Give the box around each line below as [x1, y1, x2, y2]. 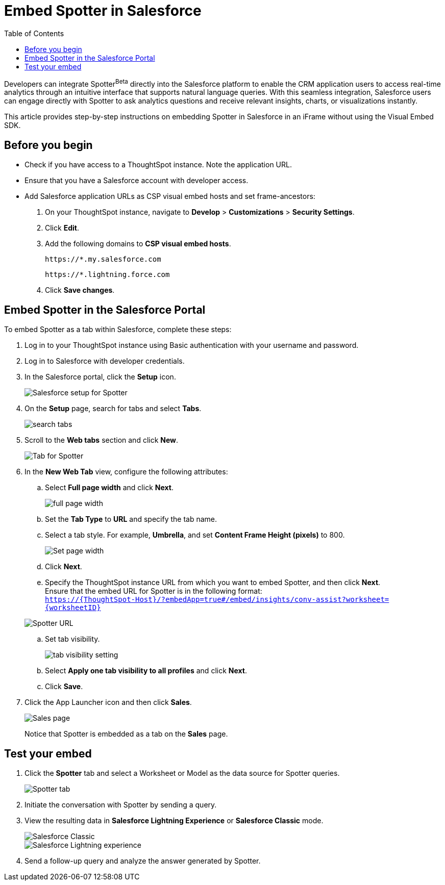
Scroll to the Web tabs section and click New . [24, 436, 179, 445]
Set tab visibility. [45, 635, 100, 644]
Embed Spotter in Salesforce [4, 2, 202, 19]
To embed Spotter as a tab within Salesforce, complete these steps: [4, 325, 232, 334]
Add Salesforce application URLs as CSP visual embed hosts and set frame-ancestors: [24, 192, 315, 201]
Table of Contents [4, 29, 64, 38]
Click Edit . [45, 223, 79, 233]
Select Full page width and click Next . [45, 483, 174, 492]
